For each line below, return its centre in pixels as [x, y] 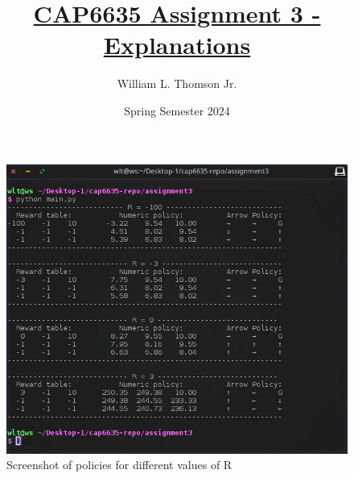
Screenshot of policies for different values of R [119, 465]
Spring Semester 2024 [177, 110]
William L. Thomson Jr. [177, 83]
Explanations [177, 45]
